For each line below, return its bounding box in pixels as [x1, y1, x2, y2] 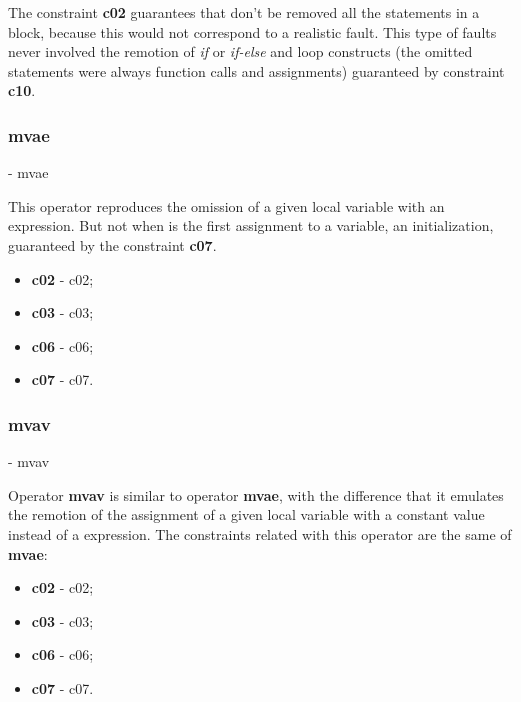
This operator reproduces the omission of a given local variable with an [8, 195, 445, 216]
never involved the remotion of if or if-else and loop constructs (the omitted [8, 41, 473, 62]
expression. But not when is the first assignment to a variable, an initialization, [8, 215, 494, 236]
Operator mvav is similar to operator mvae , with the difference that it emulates [8, 484, 504, 505]
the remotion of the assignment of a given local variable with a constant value [8, 504, 485, 525]
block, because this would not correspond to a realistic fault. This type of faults [8, 21, 497, 42]
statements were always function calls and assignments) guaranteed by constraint [8, 60, 505, 81]
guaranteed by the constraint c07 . [8, 234, 217, 255]
